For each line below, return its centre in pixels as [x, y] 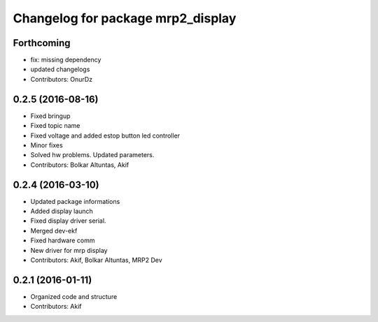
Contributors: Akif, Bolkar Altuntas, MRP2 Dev [96, 260]
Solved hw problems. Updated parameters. [92, 155]
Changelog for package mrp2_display [125, 18]
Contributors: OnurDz [62, 79]
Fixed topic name [55, 126]
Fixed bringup [50, 116]
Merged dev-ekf [54, 230]
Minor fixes [47, 145]
